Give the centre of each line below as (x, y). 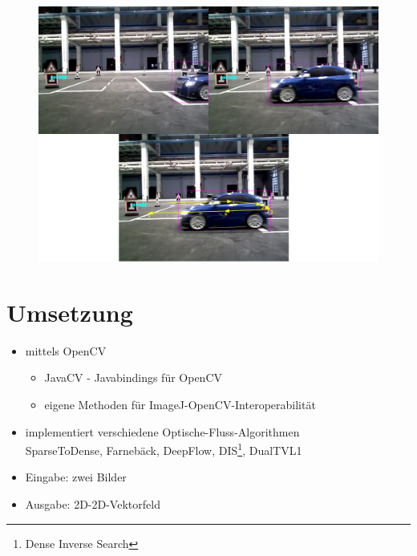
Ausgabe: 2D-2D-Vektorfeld (93, 503)
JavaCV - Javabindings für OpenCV (134, 377)
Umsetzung (70, 312)
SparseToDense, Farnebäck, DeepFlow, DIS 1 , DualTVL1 (164, 449)
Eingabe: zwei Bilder (76, 477)
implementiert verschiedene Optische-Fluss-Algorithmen (162, 431)
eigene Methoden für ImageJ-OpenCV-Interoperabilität (180, 404)
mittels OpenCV (66, 350)
